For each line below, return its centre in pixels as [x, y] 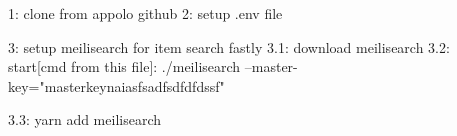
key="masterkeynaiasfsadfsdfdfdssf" [116, 85]
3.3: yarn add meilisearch [84, 119]
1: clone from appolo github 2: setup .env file [145, 13]
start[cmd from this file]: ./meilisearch [124, 66]
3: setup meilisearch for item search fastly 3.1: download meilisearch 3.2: [229, 46]
